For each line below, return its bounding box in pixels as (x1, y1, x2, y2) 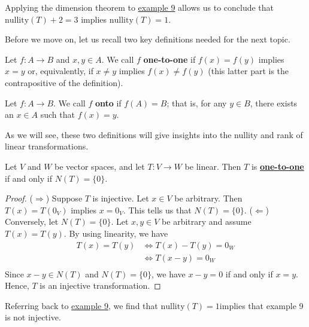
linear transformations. (5, 140, 89, 152)
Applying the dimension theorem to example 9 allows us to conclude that (5, 1, 274, 13)
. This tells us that (123, 203, 192, 216)
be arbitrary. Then (174, 192, 243, 204)
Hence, (5, 279, 29, 292)
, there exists (250, 96, 298, 109)
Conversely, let (5, 215, 59, 228)
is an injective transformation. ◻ (40, 279, 161, 292)
